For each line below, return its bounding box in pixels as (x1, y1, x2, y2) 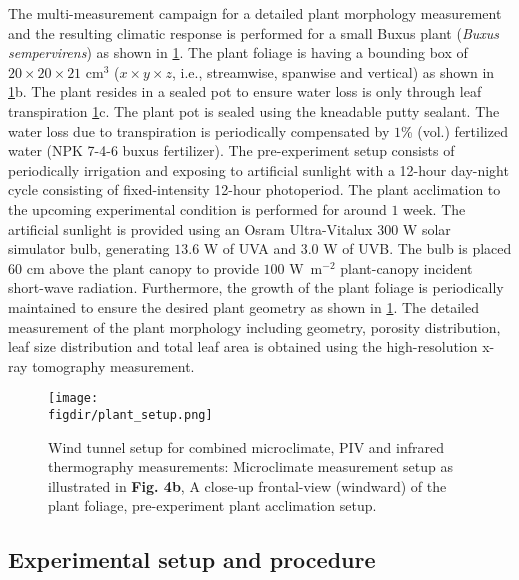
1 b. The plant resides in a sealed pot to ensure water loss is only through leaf (8, 81, 482, 102)
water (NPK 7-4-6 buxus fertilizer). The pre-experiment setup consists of (8, 140, 455, 161)
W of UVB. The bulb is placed (323, 238, 512, 259)
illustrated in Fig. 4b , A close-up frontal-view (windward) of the (48, 475, 447, 496)
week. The (403, 198, 466, 219)
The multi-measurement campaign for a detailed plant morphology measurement (8, 3, 502, 23)
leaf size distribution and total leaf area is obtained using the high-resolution (8, 336, 478, 357)
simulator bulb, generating (8, 238, 170, 259)
